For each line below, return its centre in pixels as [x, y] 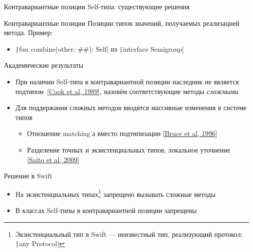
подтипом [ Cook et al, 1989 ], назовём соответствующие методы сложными [127, 91]
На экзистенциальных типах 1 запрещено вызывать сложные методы [115, 193]
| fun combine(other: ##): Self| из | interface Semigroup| [99, 48]
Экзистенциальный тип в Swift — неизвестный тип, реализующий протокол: [129, 234]
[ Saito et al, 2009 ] [53, 159]
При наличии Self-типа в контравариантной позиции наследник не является [127, 82]
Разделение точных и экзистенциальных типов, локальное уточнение [129, 150]
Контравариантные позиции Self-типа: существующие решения [97, 6]
